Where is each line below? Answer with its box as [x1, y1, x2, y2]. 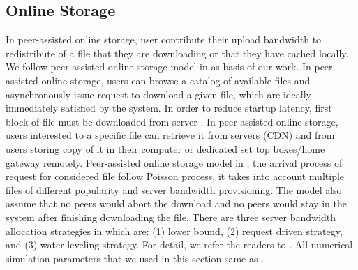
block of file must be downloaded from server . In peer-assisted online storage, [6, 114, 338, 128]
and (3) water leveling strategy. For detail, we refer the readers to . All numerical [6, 237, 353, 252]
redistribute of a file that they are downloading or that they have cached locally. [6, 45, 349, 60]
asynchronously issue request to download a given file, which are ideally [6, 87, 312, 101]
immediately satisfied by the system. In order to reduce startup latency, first [6, 100, 332, 115]
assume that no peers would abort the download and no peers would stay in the [6, 196, 347, 211]
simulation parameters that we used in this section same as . [6, 250, 264, 265]
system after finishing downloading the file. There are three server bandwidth [6, 209, 336, 224]
